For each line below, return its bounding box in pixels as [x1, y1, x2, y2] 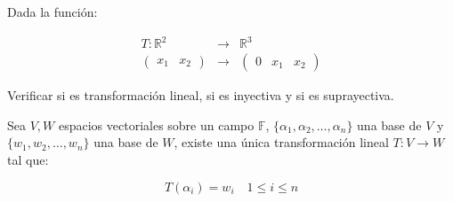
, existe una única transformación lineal [174, 133, 389, 151]
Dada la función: [7, 3, 98, 20]
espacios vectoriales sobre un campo [58, 115, 255, 134]
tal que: [7, 150, 49, 168]
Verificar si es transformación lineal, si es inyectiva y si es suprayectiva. [7, 86, 394, 105]
